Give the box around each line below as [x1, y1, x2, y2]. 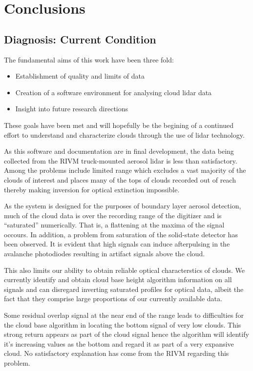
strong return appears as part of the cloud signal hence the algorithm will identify [4, 329, 249, 339]
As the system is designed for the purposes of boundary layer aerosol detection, [4, 201, 241, 211]
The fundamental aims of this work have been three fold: [4, 54, 174, 64]
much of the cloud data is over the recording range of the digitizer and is [4, 210, 222, 220]
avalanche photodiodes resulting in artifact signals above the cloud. [4, 248, 205, 259]
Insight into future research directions [15, 103, 128, 114]
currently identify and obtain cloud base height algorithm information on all [4, 274, 232, 285]
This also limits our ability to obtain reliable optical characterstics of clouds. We [4, 265, 245, 275]
